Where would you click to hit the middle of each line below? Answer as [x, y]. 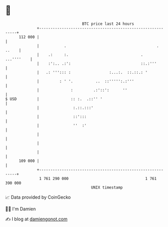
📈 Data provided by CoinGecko [38, 197]
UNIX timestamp [107, 187]
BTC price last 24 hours [108, 24]
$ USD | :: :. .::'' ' [54, 99]
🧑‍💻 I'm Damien [21, 209]
